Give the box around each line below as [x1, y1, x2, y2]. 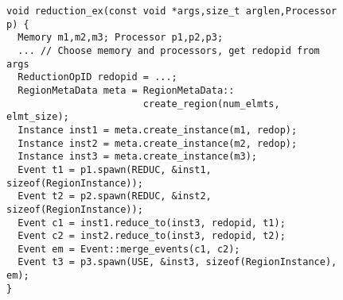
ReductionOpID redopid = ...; [18, 71, 177, 83]
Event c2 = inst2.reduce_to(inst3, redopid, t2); [18, 230, 286, 242]
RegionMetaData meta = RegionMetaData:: [18, 84, 235, 96]
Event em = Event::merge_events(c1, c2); [18, 243, 240, 255]
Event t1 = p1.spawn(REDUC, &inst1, [18, 163, 212, 175]
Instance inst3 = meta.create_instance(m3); [18, 151, 257, 163]
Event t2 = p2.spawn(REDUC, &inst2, [18, 190, 212, 202]
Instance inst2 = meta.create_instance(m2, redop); [18, 137, 298, 149]
